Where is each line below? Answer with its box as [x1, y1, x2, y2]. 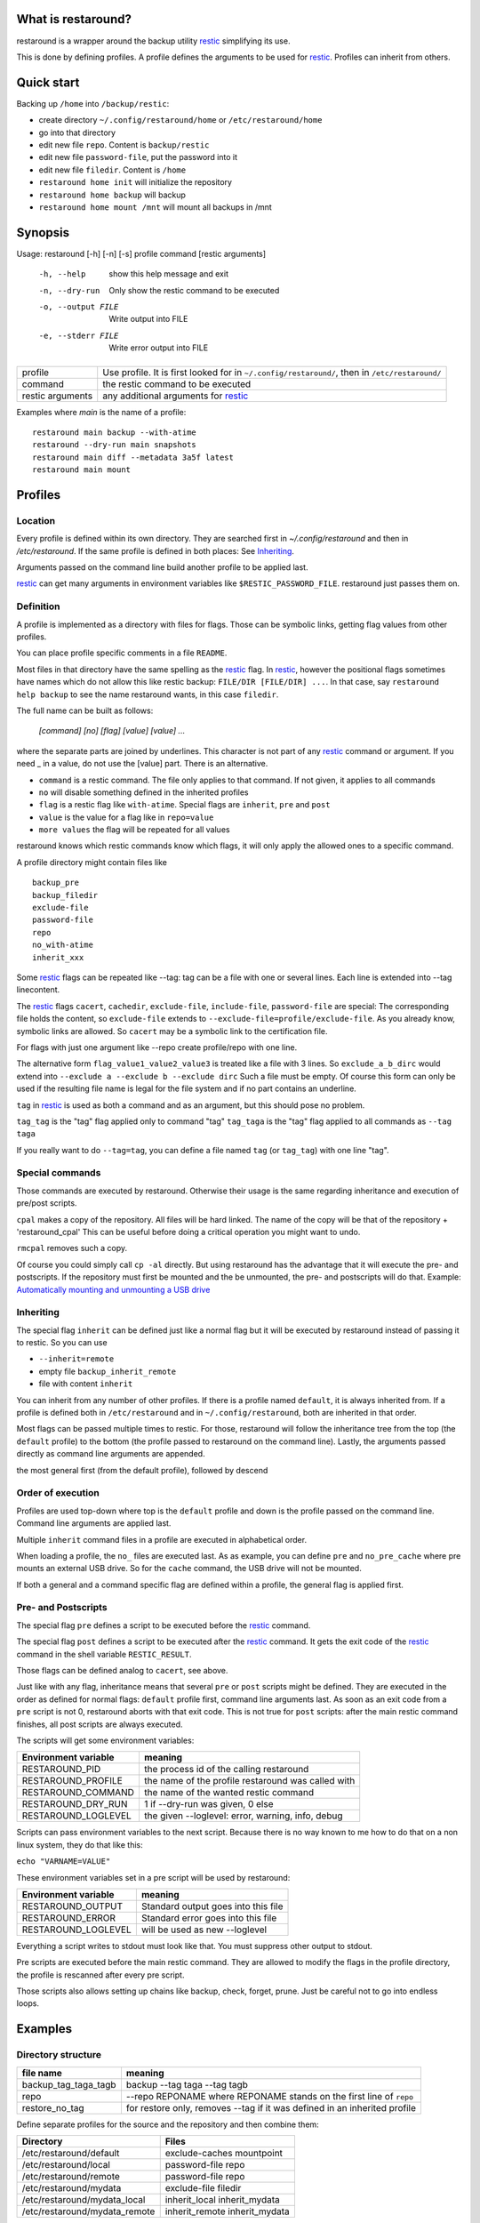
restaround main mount [32, 465, 132, 475]
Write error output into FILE [108, 342, 209, 353]
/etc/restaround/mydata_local [21, 2194, 146, 2206]
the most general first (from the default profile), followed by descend [16, 1465, 268, 1475]
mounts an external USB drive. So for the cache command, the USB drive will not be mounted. [16, 1563, 362, 1574]
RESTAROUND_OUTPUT [21, 1899, 124, 1912]
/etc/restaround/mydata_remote [21, 2205, 156, 2218]
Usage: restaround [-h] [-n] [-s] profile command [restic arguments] [16, 248, 267, 259]
